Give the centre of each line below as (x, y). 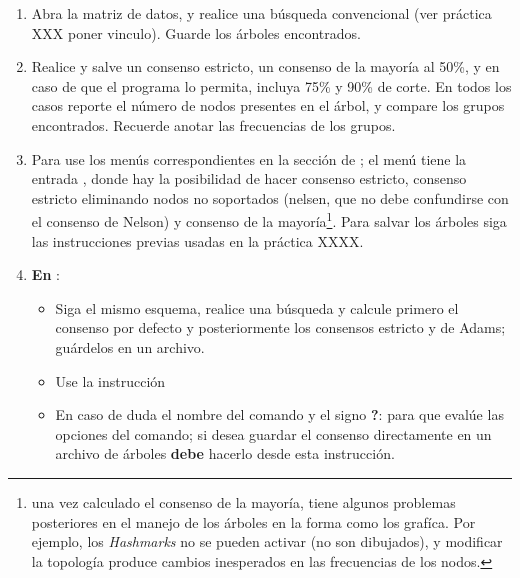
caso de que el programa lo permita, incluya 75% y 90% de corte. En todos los (271, 85)
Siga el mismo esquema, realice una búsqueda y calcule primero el (257, 307)
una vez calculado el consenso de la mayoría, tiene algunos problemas (243, 501)
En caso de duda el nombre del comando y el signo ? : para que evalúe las (279, 414)
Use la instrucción (110, 380)
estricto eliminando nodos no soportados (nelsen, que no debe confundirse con (270, 197)
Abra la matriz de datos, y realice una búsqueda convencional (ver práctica (261, 13)
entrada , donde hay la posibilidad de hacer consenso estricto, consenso (249, 178)
